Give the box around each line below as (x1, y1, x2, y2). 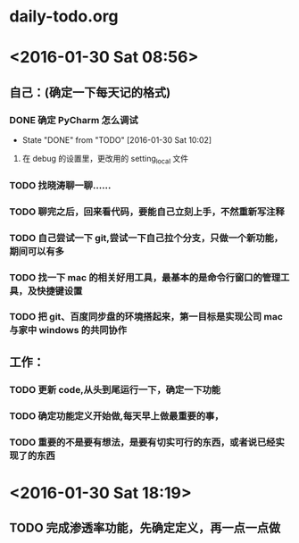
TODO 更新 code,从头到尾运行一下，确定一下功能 (9, 383, 221, 396)
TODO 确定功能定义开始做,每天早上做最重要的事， (9, 409, 224, 422)
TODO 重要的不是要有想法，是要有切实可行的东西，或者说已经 (9, 436, 276, 448)
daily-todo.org (9, 6, 119, 27)
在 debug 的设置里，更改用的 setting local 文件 (21, 154, 189, 166)
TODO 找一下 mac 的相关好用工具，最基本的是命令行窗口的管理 (9, 271, 281, 283)
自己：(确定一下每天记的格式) (9, 85, 171, 100)
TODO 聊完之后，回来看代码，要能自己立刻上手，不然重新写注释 (9, 205, 286, 218)
